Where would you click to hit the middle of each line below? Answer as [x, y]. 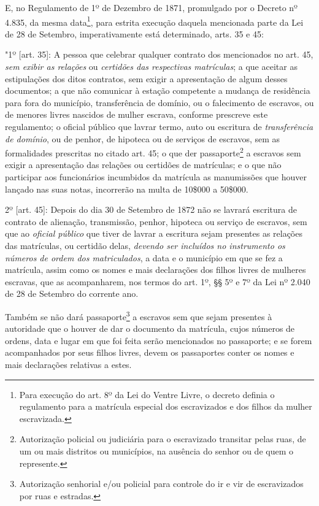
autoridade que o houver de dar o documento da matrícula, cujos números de [150, 328]
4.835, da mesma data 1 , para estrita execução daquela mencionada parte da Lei [154, 21]
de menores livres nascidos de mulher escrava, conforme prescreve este [136, 114]
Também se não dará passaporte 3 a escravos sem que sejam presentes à [139, 315]
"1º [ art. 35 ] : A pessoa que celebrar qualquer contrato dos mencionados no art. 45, [159, 54]
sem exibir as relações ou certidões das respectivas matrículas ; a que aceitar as [151, 67]
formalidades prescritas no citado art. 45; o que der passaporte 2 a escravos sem [153, 152]
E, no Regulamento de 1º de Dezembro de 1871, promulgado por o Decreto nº [151, 7]
